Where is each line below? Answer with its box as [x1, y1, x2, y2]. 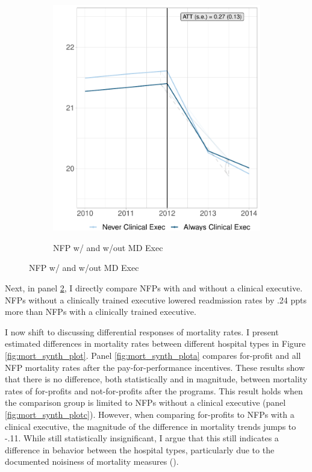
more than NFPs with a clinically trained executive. [5, 305, 196, 318]
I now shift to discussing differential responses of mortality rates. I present [5, 325, 279, 338]
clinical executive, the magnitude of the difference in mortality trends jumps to [5, 420, 296, 432]
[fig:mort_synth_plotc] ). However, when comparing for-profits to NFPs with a [5, 408, 295, 420]
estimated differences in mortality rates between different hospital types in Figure [5, 337, 306, 350]
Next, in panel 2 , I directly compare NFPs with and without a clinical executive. [5, 282, 303, 294]
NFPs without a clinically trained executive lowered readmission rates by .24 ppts [5, 293, 307, 306]
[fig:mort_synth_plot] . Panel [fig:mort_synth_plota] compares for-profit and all [5, 349, 301, 362]
